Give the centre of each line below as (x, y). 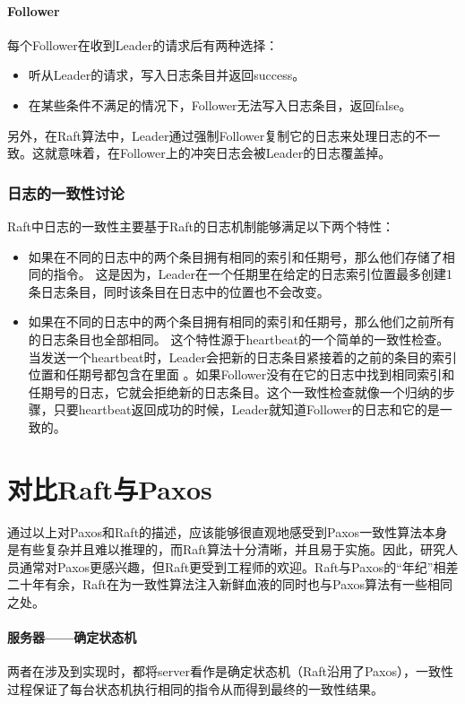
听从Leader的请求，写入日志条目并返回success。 (167, 75)
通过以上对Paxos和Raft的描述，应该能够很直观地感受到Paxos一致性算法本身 (228, 531)
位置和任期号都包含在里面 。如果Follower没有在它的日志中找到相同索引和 (241, 374)
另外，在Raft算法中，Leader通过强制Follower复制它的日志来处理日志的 (211, 135)
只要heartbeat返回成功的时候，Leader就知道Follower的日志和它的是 (246, 409)
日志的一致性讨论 (66, 192)
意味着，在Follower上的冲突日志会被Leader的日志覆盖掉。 (224, 153)
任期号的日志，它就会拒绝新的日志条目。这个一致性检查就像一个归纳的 (235, 391)
